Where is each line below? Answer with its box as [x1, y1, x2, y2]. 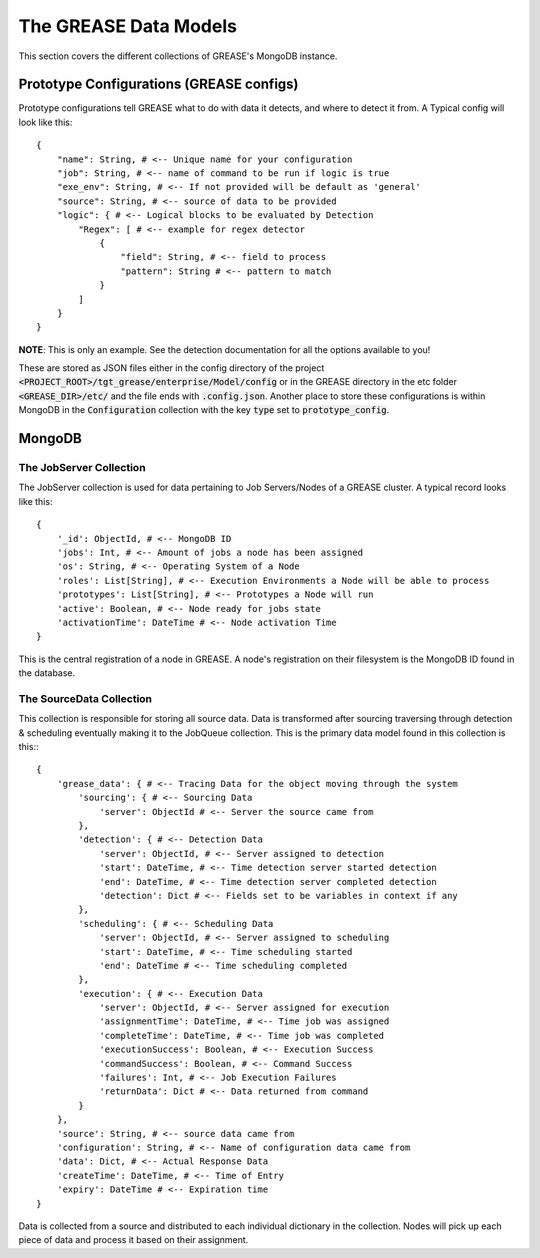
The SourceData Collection [18, 691, 153, 705]
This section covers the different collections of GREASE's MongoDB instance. [18, 50, 338, 62]
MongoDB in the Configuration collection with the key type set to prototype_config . [18, 404, 390, 416]
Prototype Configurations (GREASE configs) [18, 76, 299, 93]
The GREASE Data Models [18, 15, 237, 37]
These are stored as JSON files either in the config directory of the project [18, 362, 325, 374]
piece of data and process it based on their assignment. [18, 1234, 249, 1246]
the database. [18, 667, 76, 679]
